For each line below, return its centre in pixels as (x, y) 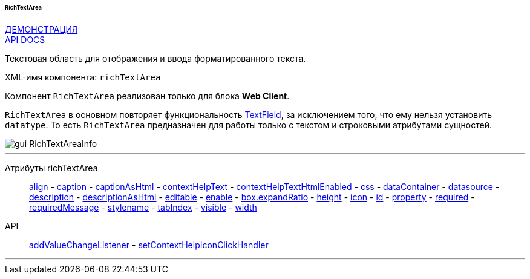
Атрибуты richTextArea (51, 168)
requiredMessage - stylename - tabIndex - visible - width (143, 207)
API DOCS (25, 39)
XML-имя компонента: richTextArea (83, 77)
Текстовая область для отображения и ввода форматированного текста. (155, 58)
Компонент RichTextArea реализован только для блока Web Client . (147, 96)
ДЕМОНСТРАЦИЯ (41, 29)
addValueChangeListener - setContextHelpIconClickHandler (149, 245)
